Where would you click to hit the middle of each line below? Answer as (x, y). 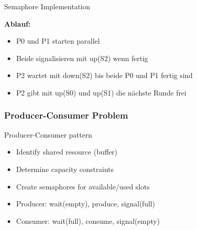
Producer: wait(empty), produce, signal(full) (85, 204)
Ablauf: (17, 23)
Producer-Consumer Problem (66, 115)
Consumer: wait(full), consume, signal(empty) (88, 221)
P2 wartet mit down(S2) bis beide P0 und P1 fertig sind (104, 75)
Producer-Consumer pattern (48, 134)
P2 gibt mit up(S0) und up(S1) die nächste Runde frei (101, 92)
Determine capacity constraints (65, 169)
